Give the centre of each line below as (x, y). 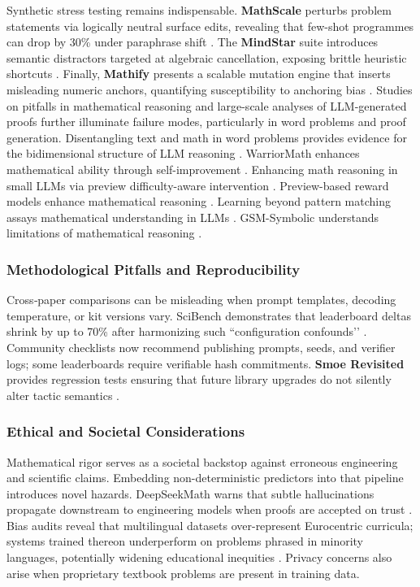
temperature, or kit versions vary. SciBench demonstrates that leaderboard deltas (209, 315)
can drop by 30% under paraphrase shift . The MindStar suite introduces (193, 42)
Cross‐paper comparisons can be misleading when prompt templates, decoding (201, 300)
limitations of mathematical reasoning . (104, 233)
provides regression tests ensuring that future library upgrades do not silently (199, 379)
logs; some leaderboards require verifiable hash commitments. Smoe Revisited (206, 363)
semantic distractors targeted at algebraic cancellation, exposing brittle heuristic (207, 57)
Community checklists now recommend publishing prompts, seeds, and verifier (201, 347)
